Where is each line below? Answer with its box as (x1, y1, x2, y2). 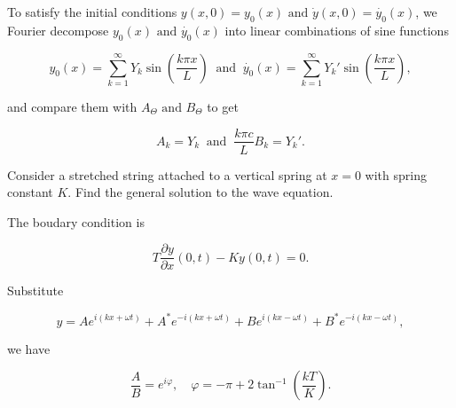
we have (7, 339, 51, 357)
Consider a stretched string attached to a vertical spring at (7, 165, 327, 184)
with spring (365, 165, 427, 184)
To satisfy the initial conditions (7, 3, 177, 20)
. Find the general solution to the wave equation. (67, 183, 334, 201)
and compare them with (7, 97, 138, 115)
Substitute (7, 281, 64, 300)
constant (7, 183, 53, 201)
